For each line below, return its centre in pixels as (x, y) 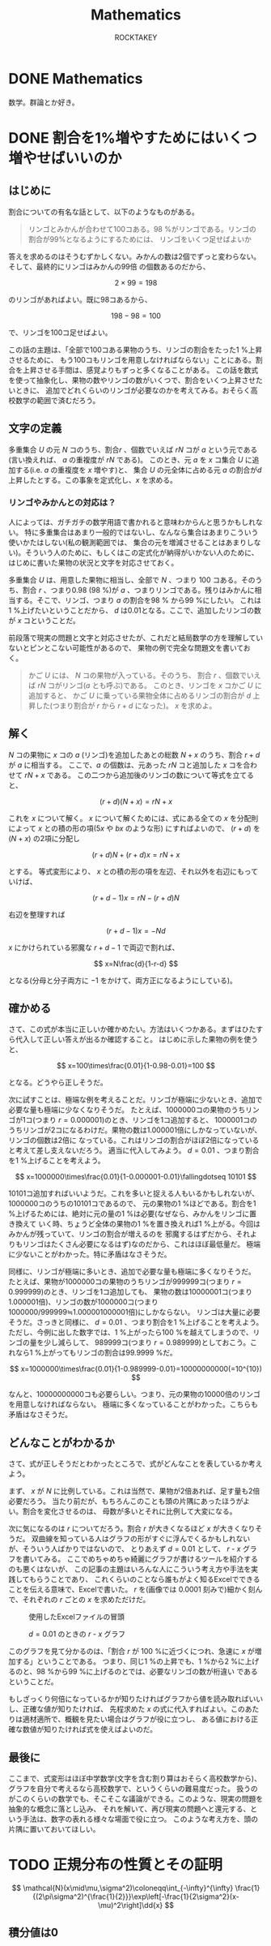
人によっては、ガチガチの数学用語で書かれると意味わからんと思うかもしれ (132, 522)
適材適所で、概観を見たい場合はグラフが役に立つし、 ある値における (137, 1719)
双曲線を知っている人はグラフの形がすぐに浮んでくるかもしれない (141, 1539)
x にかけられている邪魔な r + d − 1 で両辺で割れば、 (94, 947)
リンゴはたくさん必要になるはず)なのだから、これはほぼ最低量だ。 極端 (142, 1244)
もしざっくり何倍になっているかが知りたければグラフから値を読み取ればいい (136, 1699)
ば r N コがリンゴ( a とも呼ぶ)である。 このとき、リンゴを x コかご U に (145, 685)
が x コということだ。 (44, 620)
